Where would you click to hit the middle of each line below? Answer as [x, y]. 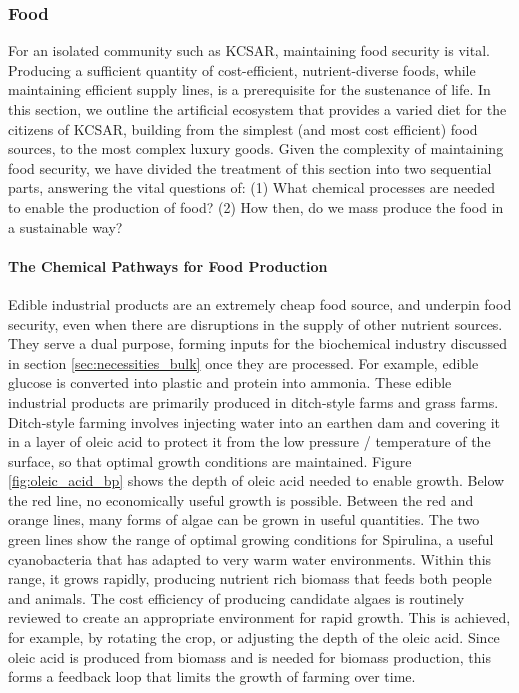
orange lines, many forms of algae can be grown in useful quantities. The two [244, 519]
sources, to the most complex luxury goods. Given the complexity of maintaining [256, 148]
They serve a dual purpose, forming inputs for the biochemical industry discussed [257, 343]
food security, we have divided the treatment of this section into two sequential [250, 167]
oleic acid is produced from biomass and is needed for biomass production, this [249, 656]
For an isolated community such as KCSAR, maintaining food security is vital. [249, 50]
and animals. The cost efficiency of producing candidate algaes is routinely [236, 597]
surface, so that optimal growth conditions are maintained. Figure [210, 460]
